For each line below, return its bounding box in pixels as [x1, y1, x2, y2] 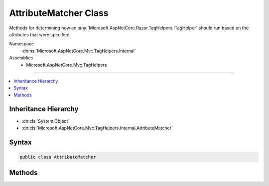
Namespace [9, 41, 34, 47]
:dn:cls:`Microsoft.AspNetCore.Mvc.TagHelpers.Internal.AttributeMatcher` [21, 125, 173, 131]
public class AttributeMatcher [19, 154, 97, 160]
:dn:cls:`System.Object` [21, 118, 70, 124]
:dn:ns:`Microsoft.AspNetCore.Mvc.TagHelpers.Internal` [21, 48, 136, 54]
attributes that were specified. [9, 31, 71, 37]
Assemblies [9, 55, 33, 61]
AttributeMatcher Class [9, 7, 109, 18]
